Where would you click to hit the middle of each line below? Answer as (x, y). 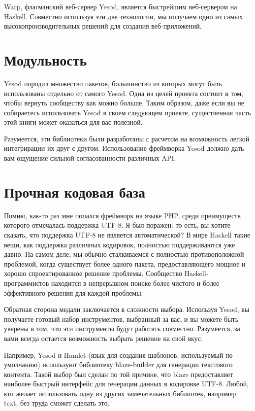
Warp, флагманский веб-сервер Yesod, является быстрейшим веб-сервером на (121, 6)
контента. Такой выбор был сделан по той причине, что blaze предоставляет (119, 374)
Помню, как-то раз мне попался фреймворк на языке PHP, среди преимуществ (122, 215)
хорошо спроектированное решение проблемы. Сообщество (93, 273)
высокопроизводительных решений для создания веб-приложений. (103, 26)
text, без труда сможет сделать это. (57, 403)
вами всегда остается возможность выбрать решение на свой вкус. (103, 338)
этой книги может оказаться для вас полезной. (73, 122)
